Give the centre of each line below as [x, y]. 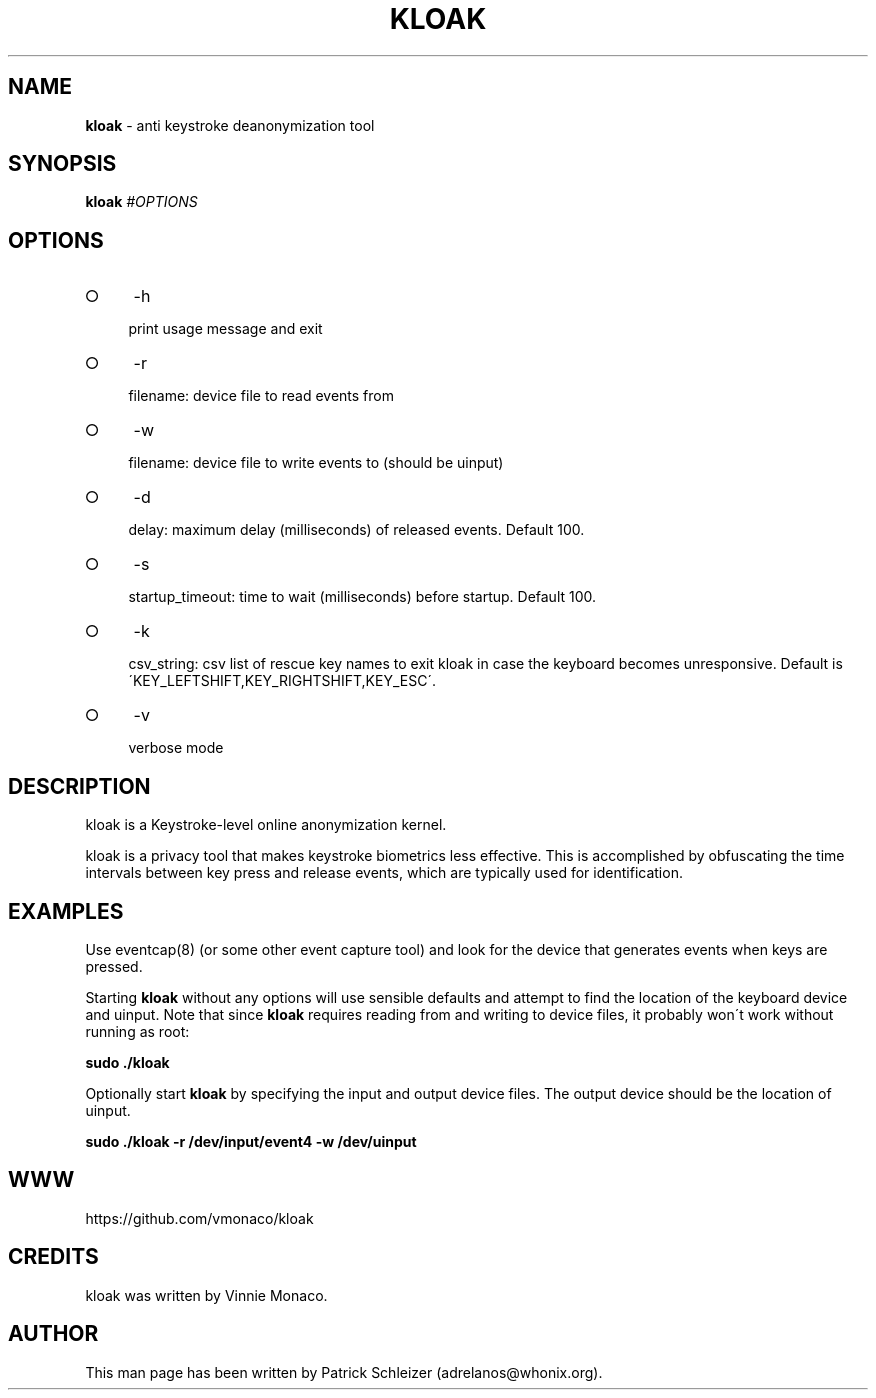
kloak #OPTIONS [141, 202]
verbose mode [176, 748]
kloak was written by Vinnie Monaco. [206, 1295]
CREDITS [53, 1257]
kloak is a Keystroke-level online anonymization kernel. [266, 825]
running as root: [137, 1031]
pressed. [114, 966]
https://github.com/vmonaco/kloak [199, 1218]
